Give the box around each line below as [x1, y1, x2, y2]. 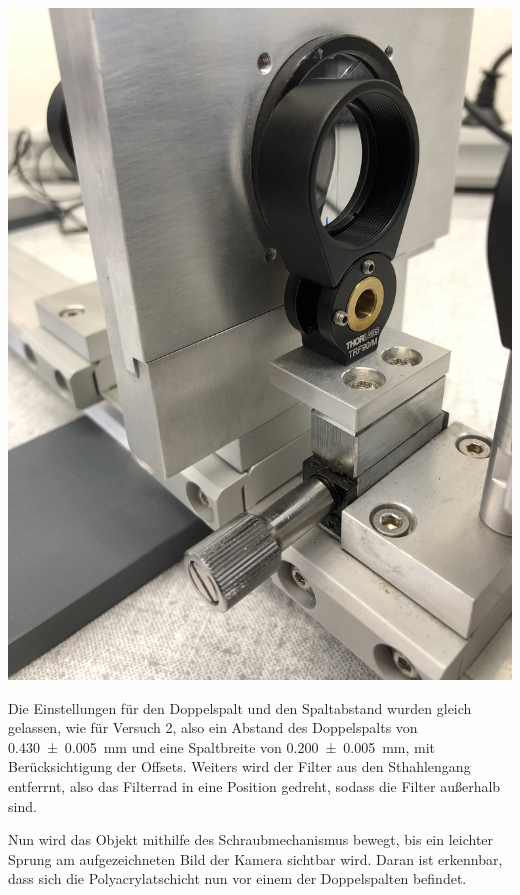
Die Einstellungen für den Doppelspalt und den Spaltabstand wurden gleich [8, 697, 472, 718]
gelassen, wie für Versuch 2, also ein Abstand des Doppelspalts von [8, 717, 418, 738]
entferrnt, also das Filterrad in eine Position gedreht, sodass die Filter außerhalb [8, 775, 501, 796]
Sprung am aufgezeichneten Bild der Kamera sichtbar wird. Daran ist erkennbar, [8, 848, 503, 869]
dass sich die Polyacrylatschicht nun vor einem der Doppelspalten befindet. [8, 868, 467, 889]
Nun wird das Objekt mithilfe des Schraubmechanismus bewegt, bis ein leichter [8, 829, 494, 850]
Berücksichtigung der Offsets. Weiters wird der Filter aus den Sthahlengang [8, 756, 471, 777]
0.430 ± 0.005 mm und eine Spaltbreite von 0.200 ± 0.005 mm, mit [8, 736, 436, 757]
